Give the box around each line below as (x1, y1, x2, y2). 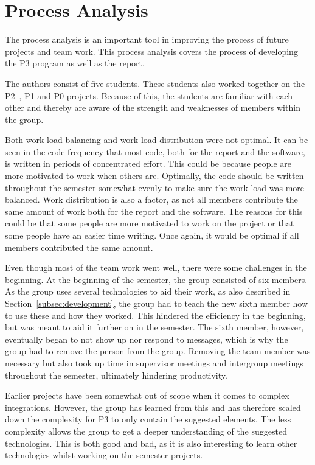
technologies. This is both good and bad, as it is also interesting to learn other (5, 436, 297, 449)
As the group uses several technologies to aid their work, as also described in (5, 285, 291, 298)
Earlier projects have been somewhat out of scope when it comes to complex (5, 389, 289, 402)
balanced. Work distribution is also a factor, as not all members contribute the (5, 193, 298, 206)
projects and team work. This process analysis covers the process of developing (5, 44, 298, 57)
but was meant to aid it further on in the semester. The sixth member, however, (5, 321, 304, 334)
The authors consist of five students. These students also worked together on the (5, 77, 305, 89)
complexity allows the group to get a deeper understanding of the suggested (5, 424, 287, 437)
